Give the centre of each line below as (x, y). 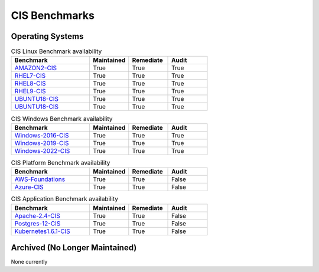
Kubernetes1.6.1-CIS (42, 231)
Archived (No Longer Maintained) (74, 248)
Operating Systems (47, 36)
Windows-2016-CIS (42, 135)
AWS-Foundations (40, 179)
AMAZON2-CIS (36, 68)
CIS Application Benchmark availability (64, 199)
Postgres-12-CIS (38, 223)
